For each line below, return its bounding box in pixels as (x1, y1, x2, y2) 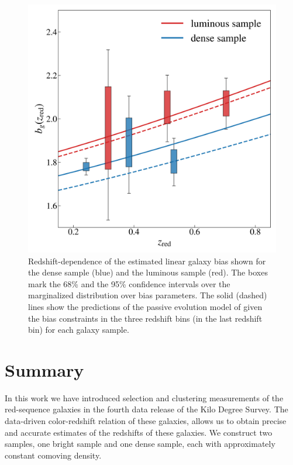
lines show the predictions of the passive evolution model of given (28, 300, 263, 312)
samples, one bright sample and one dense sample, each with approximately (5, 438, 275, 450)
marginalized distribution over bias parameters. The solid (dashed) (28, 289, 267, 301)
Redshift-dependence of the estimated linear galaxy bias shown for (28, 254, 266, 267)
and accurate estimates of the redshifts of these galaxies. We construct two (5, 426, 273, 438)
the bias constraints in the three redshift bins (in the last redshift (28, 312, 263, 324)
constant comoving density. (5, 449, 102, 461)
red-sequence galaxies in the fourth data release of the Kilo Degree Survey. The (5, 403, 288, 415)
